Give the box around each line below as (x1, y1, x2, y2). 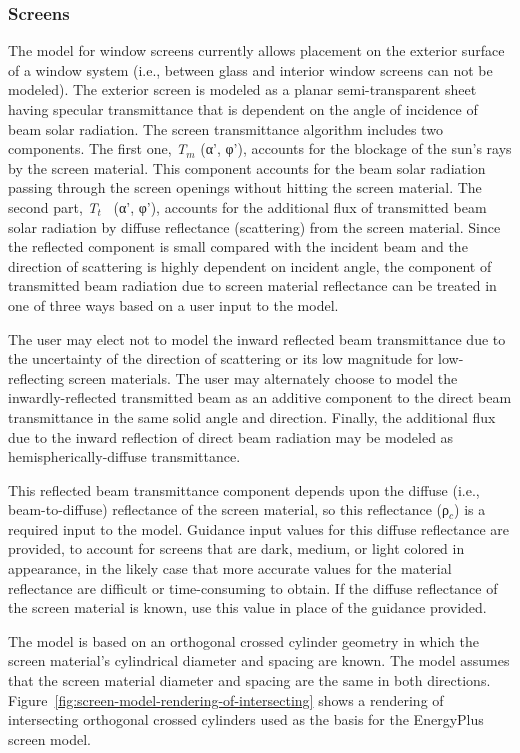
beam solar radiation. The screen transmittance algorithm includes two (8, 118, 443, 139)
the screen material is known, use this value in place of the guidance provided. (8, 597, 487, 618)
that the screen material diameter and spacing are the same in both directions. (8, 670, 491, 691)
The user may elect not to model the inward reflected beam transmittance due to (8, 328, 506, 349)
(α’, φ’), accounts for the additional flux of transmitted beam (113, 196, 487, 217)
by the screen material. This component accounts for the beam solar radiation (8, 157, 486, 178)
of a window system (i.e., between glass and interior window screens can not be (8, 59, 493, 80)
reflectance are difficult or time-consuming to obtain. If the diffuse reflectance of (8, 577, 498, 598)
